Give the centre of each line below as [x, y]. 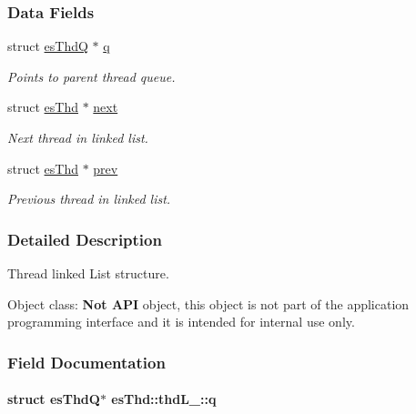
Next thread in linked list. [78, 137]
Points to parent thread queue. [91, 76]
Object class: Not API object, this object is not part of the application [208, 303]
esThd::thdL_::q [164, 399]
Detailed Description [85, 239]
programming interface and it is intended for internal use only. [181, 322]
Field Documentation [86, 362]
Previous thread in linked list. [89, 199]
